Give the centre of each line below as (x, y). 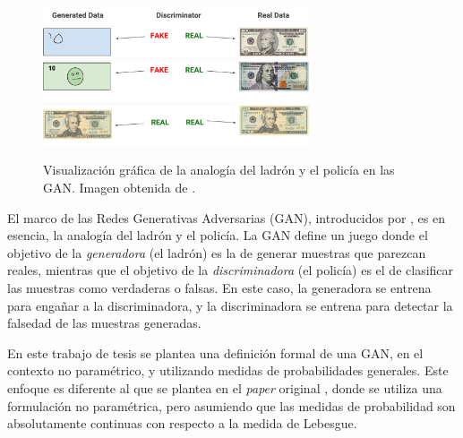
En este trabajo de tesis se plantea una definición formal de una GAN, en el (215, 352)
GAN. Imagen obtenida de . (120, 187)
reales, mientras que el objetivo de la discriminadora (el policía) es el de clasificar (231, 270)
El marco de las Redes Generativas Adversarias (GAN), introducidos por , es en (226, 217)
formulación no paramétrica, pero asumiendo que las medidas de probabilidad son (231, 405)
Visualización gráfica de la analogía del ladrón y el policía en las (219, 170)
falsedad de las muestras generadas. (104, 323)
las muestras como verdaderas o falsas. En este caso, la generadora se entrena (219, 287)
